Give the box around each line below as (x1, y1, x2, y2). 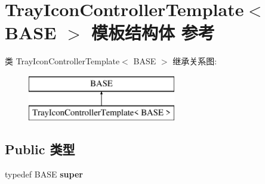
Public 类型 (5, 140, 75, 158)
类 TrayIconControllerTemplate (5, 55, 120, 67)
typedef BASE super (5, 168, 83, 180)
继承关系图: (172, 55, 217, 67)
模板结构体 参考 (91, 20, 215, 45)
